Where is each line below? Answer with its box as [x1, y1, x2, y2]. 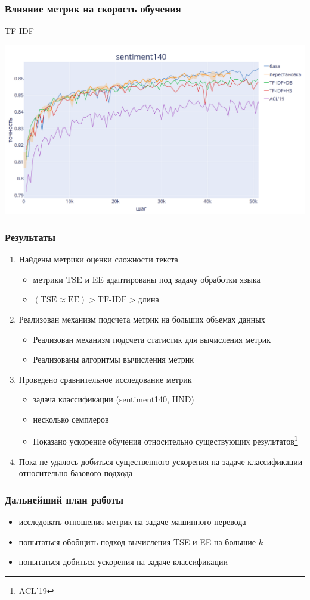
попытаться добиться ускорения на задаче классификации [18, 555, 228, 568]
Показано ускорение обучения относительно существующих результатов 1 [33, 433, 298, 448]
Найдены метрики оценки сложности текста [18, 253, 178, 265]
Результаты [5, 229, 56, 244]
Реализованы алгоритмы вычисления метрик [33, 353, 194, 365]
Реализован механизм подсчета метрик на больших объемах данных [18, 312, 265, 325]
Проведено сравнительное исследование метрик [18, 373, 192, 385]
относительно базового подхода [18, 467, 133, 479]
